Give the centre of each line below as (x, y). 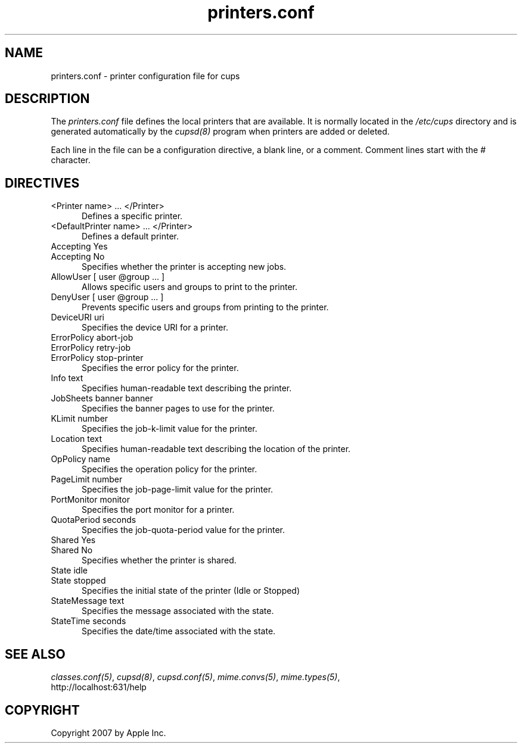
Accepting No (78, 257)
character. (71, 160)
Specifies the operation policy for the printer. (170, 469)
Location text (77, 439)
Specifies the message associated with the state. (178, 611)
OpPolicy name (80, 459)
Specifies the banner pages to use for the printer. (178, 409)
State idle (69, 571)
